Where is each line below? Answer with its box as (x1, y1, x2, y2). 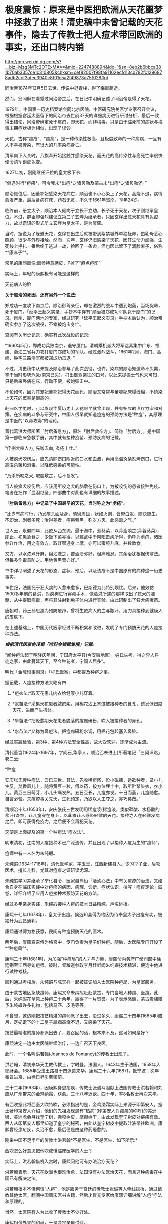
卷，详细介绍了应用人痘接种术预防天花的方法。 (5, 890, 101, 896)
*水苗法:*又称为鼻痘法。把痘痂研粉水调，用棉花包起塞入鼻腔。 (12, 728, 141, 734)
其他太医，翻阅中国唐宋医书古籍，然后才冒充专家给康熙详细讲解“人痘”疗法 (9, 1192, 162, 1198)
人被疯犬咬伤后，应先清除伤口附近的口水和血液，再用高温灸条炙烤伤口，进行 (5, 455, 163, 462)
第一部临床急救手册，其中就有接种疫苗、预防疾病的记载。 (5, 434, 123, 440)
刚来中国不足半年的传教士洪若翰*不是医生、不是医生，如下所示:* (5, 1137, 138, 1143)
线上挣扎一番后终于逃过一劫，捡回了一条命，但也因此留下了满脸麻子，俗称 (9, 243, 163, 249)
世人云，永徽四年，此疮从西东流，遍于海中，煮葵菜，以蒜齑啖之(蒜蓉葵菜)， (5, 527, 162, 533)
